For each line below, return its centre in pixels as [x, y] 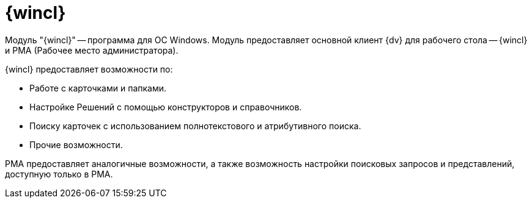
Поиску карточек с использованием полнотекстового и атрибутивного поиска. [195, 126]
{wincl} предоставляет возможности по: [89, 69]
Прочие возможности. [76, 144]
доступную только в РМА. [59, 174]
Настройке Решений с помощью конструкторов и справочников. [166, 107]
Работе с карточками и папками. [98, 88]
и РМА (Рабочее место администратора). [92, 50]
